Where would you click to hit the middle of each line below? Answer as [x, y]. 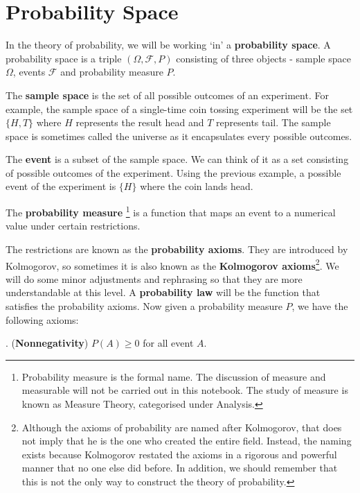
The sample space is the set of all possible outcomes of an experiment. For [167, 95]
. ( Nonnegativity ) [47, 343]
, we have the [320, 305]
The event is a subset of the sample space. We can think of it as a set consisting [177, 159]
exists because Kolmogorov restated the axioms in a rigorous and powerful [179, 454]
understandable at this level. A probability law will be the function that [163, 292]
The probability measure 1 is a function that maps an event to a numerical [171, 211]
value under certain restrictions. [73, 226]
